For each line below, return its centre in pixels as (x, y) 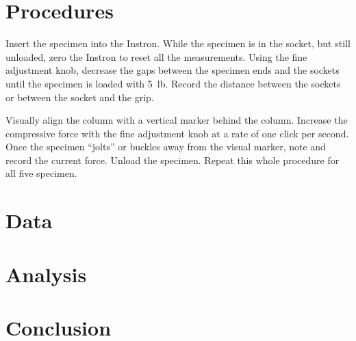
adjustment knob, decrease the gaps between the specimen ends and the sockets (173, 70)
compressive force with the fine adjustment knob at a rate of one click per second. (177, 133)
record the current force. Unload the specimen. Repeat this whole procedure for (173, 160)
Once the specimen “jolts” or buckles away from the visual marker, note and (166, 147)
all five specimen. (41, 173)
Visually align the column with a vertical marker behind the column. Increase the (177, 120)
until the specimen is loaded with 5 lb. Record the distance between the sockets (173, 83)
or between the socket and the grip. (80, 97)
